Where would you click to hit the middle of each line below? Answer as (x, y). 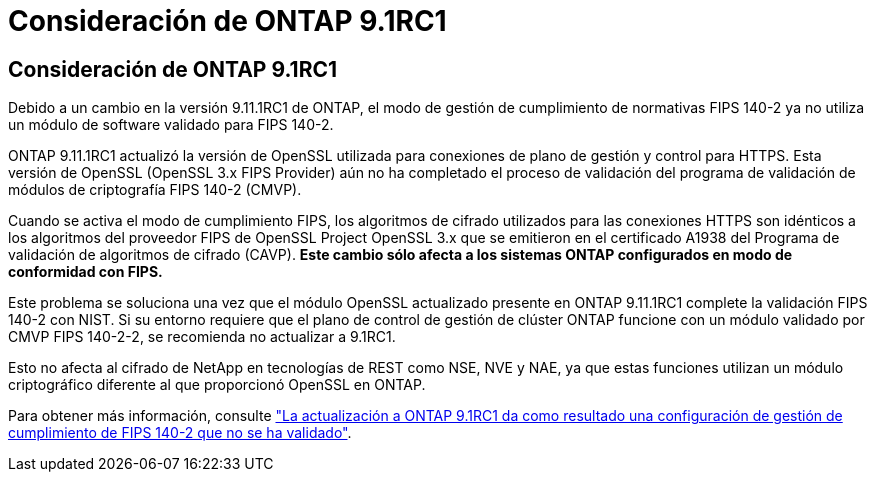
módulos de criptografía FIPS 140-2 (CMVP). (155, 190)
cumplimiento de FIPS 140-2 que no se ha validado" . (180, 433)
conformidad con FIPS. (85, 272)
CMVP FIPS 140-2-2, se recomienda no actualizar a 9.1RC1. (202, 337)
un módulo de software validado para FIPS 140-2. (171, 125)
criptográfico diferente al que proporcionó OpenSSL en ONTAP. (217, 385)
